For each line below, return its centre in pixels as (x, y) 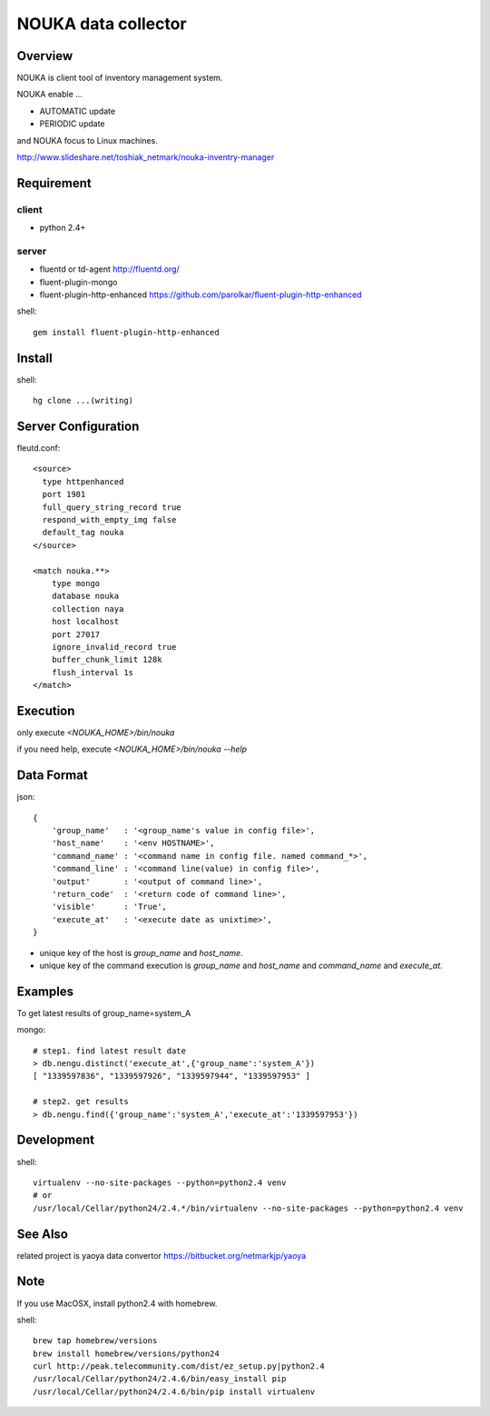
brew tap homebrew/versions (95, 1341)
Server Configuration (78, 426)
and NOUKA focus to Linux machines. (87, 140)
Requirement (54, 183)
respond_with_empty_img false (109, 520)
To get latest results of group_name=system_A (104, 1012)
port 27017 (76, 634)
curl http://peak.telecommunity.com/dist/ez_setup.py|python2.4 (179, 1366)
